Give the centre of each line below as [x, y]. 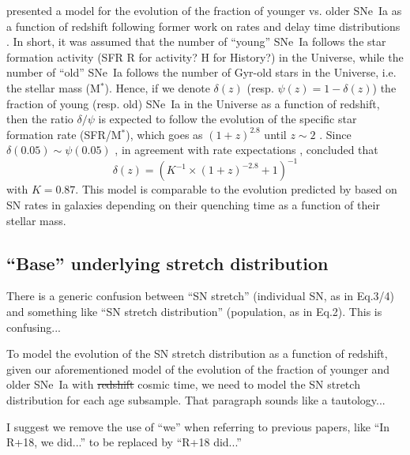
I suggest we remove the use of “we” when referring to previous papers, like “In [198, 426]
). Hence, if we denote [157, 87]
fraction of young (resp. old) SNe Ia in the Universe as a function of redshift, [193, 103]
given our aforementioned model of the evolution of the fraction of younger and [198, 369]
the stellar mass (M [53, 87]
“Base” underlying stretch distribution [167, 263]
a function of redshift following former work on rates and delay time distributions [203, 26]
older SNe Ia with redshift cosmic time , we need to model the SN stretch [183, 384]
